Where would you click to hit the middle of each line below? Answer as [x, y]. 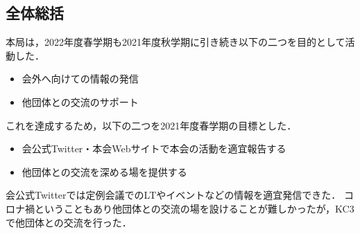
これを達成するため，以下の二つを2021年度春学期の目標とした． [151, 125]
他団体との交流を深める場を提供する [104, 171]
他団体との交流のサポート [80, 101]
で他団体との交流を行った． [69, 222]
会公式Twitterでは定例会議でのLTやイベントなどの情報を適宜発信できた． [173, 195]
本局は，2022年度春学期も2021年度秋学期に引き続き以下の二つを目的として [175, 42]
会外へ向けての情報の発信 [80, 79]
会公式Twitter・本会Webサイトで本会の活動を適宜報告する [154, 148]
